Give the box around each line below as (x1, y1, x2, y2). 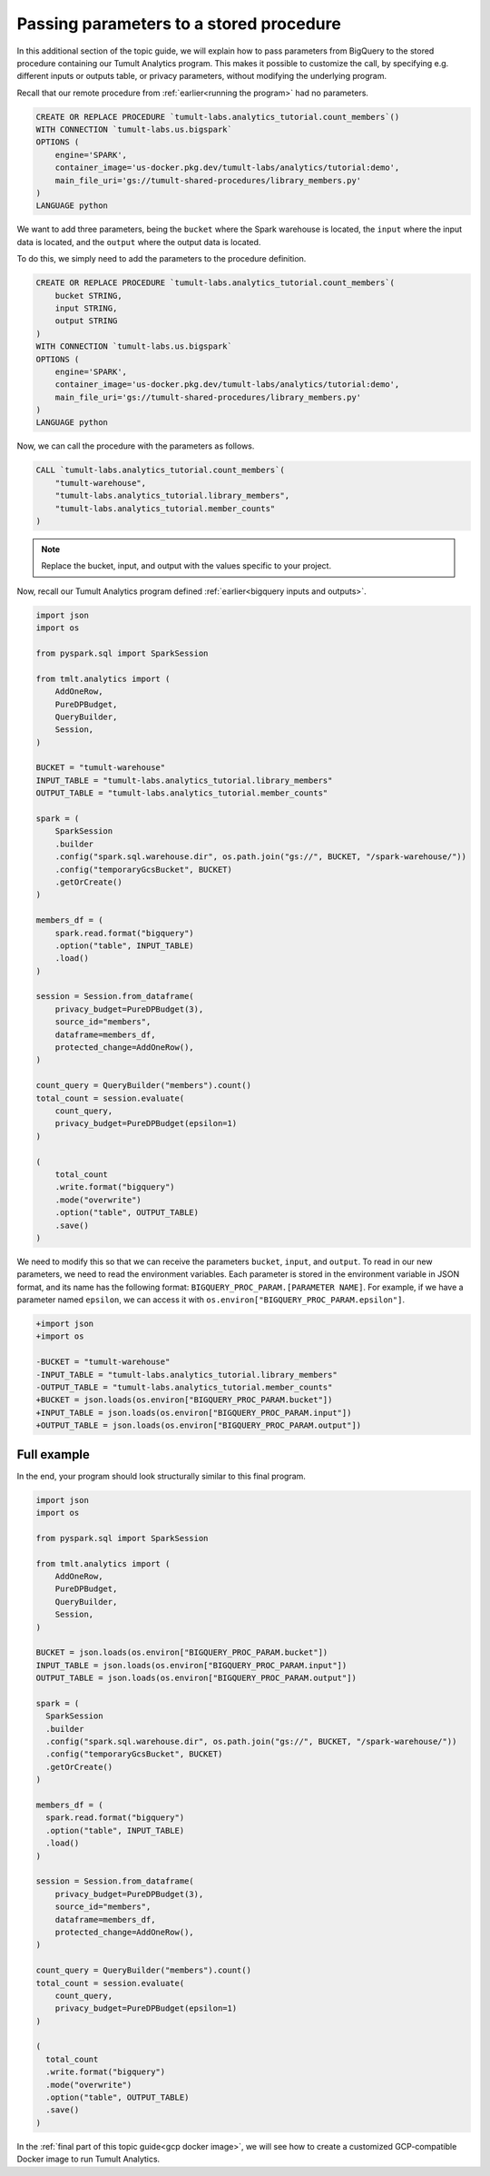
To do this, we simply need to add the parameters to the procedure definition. (16, 253, 307, 264)
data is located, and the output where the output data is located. (16, 236, 261, 247)
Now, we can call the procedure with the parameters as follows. (16, 440, 255, 451)
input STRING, (54, 302, 118, 313)
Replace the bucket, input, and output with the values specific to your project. (41, 560, 331, 571)
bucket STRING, (54, 291, 122, 301)
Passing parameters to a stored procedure (16, 14, 342, 34)
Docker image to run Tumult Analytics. (16, 2153, 161, 2165)
